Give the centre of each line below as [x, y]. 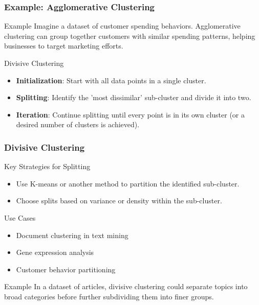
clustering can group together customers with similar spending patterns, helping [130, 36]
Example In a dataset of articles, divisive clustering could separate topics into [126, 286]
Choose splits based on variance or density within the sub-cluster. [119, 201]
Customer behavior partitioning [66, 269]
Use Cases [20, 217]
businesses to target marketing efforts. [64, 46]
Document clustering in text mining [72, 235]
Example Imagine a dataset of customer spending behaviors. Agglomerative [122, 26]
